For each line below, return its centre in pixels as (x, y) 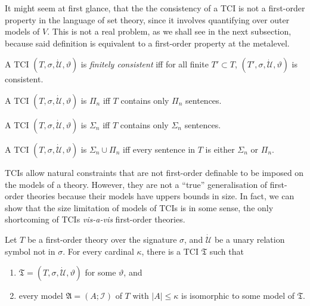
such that (227, 251)
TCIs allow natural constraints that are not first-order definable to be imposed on (154, 172)
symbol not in (30, 251)
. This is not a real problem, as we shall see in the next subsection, (169, 31)
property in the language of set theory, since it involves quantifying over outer (147, 19)
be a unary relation (249, 239)
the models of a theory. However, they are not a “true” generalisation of (136, 184)
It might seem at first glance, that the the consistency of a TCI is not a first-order (155, 8)
